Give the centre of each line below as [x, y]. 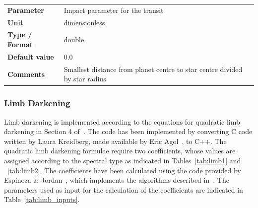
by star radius [85, 79]
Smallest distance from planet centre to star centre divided [153, 69]
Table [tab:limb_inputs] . [42, 199]
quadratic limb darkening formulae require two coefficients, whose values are [120, 151]
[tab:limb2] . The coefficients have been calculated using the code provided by [124, 170]
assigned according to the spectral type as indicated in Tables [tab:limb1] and [123, 160]
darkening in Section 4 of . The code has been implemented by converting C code [128, 131]
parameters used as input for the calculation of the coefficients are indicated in [124, 189]
